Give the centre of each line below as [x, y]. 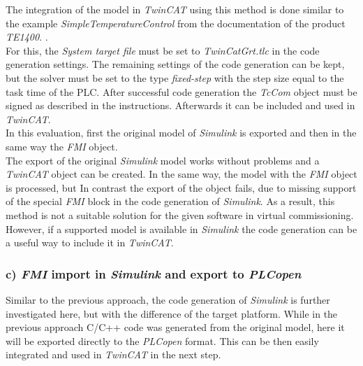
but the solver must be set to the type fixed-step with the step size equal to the [175, 77]
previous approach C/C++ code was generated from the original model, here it [175, 327]
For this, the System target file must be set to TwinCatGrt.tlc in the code [163, 50]
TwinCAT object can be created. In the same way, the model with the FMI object [181, 174]
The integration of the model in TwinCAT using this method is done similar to [175, 9]
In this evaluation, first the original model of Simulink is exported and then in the [181, 133]
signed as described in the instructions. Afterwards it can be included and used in [180, 105]
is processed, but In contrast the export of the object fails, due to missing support [181, 187]
